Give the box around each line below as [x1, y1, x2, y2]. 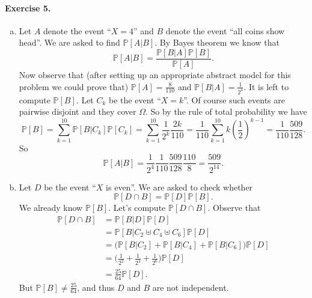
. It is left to [243, 80, 289, 93]
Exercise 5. [5, 1, 51, 14]
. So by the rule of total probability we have [145, 105, 307, 118]
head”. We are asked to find [19, 36, 120, 49]
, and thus [77, 281, 115, 293]
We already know [19, 201, 83, 214]
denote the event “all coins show [165, 24, 285, 37]
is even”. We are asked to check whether [106, 180, 253, 193]
